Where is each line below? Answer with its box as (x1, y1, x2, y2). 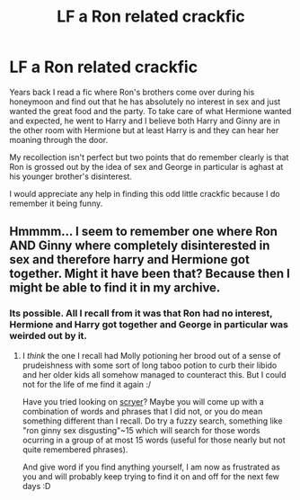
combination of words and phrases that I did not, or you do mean (22, 406, 263, 416)
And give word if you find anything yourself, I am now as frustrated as (22, 461, 280, 472)
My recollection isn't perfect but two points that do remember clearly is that (9, 151, 289, 163)
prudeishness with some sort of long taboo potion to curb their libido (22, 360, 278, 371)
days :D (22, 480, 51, 491)
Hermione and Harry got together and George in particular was (9, 318, 289, 331)
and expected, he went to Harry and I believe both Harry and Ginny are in (9, 115, 280, 126)
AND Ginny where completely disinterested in (9, 238, 270, 254)
